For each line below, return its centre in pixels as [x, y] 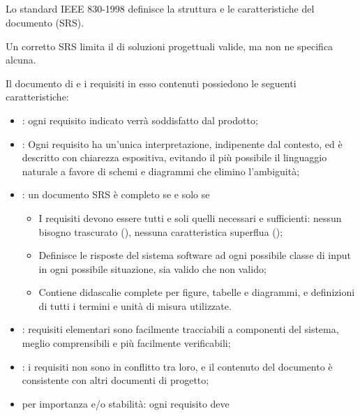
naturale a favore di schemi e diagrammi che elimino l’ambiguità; [161, 171]
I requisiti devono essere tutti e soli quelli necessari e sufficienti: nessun [190, 217]
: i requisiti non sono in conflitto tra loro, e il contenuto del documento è [177, 366]
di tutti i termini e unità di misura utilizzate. [135, 305]
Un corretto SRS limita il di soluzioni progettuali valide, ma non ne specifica [170, 46]
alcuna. [21, 60]
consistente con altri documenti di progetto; [115, 380]
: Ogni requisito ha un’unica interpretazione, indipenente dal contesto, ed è [182, 143]
